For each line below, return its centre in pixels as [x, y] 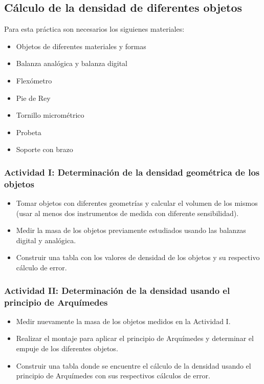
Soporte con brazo [45, 149]
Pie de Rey [33, 98]
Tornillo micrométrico [50, 115]
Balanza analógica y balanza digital [72, 63]
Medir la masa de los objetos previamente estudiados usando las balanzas [131, 230]
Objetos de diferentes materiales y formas [81, 46]
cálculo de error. [41, 268]
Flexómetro [34, 80]
